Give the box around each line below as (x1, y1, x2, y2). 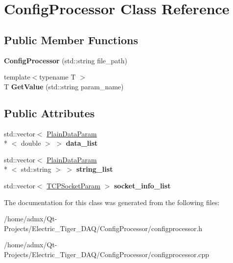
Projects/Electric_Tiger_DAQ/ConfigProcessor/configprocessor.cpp (4, 249, 210, 259)
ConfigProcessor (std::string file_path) (4, 55, 127, 65)
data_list (66, 138, 98, 148)
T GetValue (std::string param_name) (4, 81, 124, 91)
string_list (76, 164, 113, 174)
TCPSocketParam (47, 180, 100, 190)
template (4, 72, 30, 82)
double (21, 138, 41, 148)
